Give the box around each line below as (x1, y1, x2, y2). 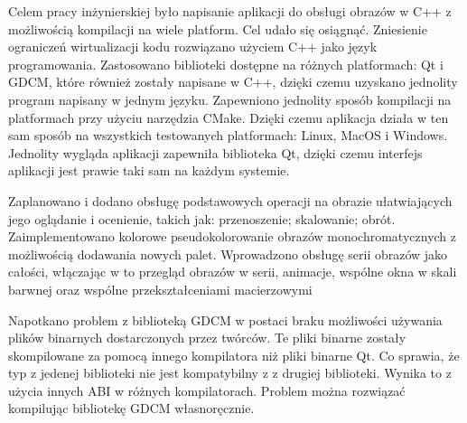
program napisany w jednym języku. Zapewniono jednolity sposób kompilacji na (8, 89, 452, 108)
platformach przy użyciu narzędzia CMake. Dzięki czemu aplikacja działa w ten (8, 108, 449, 127)
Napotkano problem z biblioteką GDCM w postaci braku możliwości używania (8, 310, 443, 329)
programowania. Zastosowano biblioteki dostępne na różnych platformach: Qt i (8, 54, 444, 73)
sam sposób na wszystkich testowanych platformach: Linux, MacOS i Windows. (8, 126, 448, 145)
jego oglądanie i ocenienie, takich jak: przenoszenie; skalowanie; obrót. (8, 209, 396, 228)
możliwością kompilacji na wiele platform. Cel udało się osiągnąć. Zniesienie (8, 19, 427, 38)
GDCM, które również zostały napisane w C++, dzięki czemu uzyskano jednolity (8, 72, 458, 91)
